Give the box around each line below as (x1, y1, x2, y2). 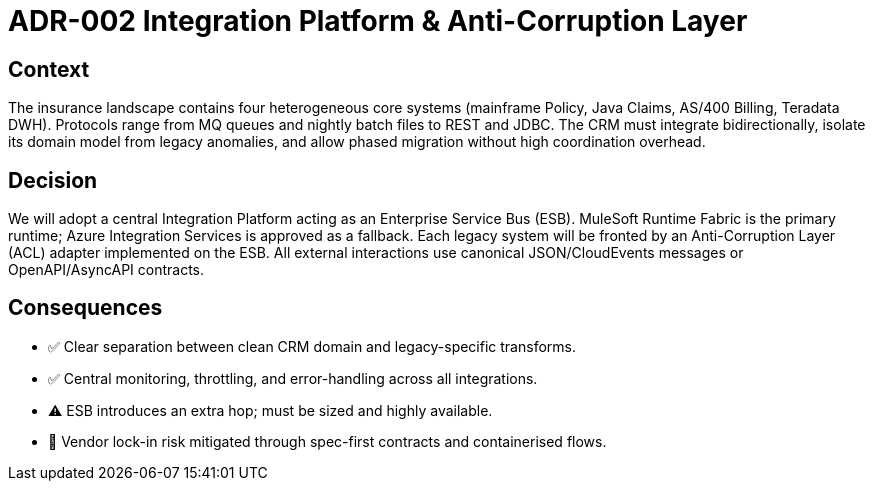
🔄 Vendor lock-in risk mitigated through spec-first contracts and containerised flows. (48, 432, 607, 450)
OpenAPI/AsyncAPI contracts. (8, 261, 205, 279)
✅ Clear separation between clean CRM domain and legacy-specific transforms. (48, 337, 576, 355)
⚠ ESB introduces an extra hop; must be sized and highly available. (48, 401, 493, 419)
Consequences (8, 295, 163, 321)
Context (8, 56, 90, 82)
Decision (8, 167, 98, 193)
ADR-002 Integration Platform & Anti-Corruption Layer (8, 4, 748, 38)
